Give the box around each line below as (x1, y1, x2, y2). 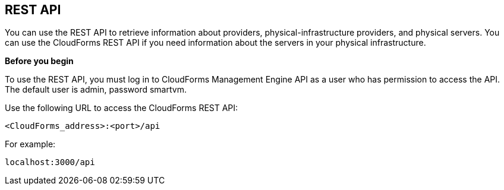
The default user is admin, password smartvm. (5, 84, 187, 95)
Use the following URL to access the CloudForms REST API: (5, 103, 238, 113)
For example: (5, 139, 56, 150)
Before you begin (5, 56, 74, 66)
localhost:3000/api (5, 157, 95, 167)
